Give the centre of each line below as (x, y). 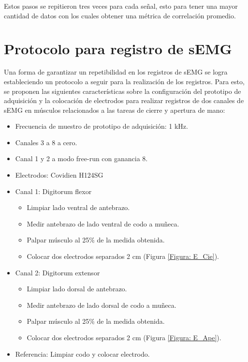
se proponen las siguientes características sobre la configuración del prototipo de (123, 91)
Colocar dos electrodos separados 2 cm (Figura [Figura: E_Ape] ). (124, 337)
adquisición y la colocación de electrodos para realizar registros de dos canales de (124, 100)
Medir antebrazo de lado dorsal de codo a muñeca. (102, 305)
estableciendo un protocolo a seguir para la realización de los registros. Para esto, (124, 81)
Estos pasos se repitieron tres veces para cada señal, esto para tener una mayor (121, 6)
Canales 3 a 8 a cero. (46, 142)
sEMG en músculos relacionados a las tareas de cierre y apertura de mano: (115, 110)
